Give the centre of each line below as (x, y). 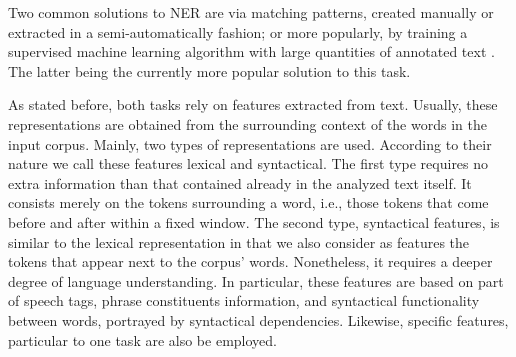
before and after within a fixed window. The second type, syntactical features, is (254, 221)
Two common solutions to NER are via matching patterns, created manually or (251, 12)
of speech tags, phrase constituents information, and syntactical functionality (244, 300)
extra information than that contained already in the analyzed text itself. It (240, 182)
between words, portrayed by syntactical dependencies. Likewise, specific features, (258, 319)
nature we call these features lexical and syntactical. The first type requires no (248, 163)
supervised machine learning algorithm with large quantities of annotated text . (251, 51)
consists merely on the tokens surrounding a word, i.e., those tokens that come (248, 202)
